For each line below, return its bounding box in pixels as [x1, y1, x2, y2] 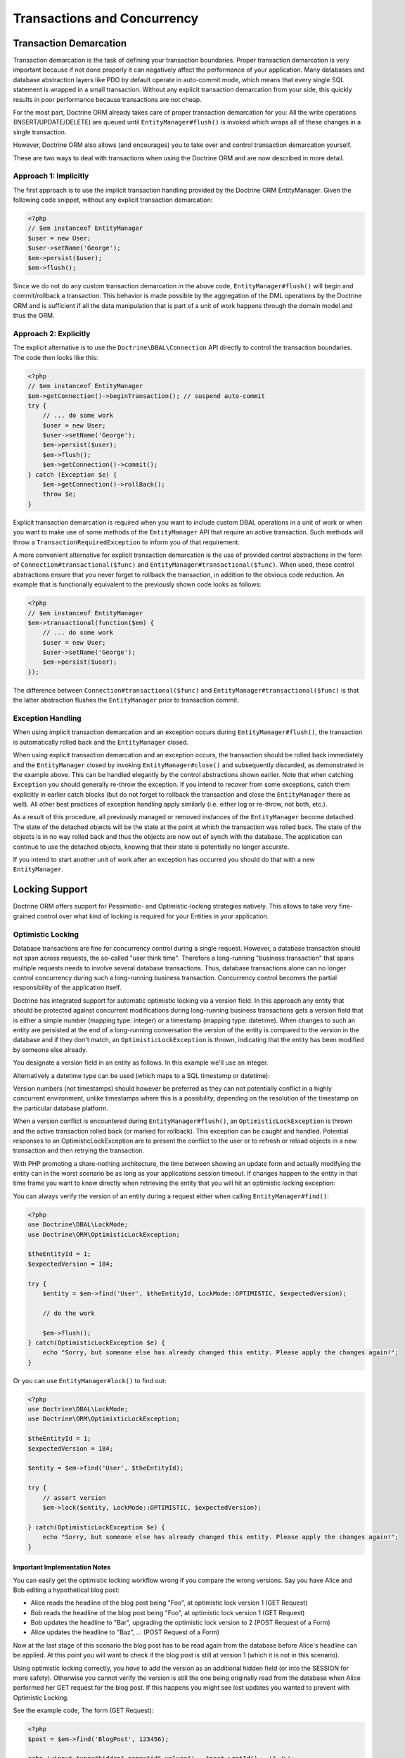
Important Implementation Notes [13, 1563, 111, 1572]
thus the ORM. [13, 312, 55, 320]
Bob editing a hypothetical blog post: [13, 1586, 120, 1594]
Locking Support [13, 883, 88, 896]
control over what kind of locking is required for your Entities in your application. [37, 911, 269, 920]
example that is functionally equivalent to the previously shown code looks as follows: [13, 580, 262, 589]
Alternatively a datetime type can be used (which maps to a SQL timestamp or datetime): [13, 1071, 270, 1079]
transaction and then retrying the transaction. [13, 1146, 144, 1155]
